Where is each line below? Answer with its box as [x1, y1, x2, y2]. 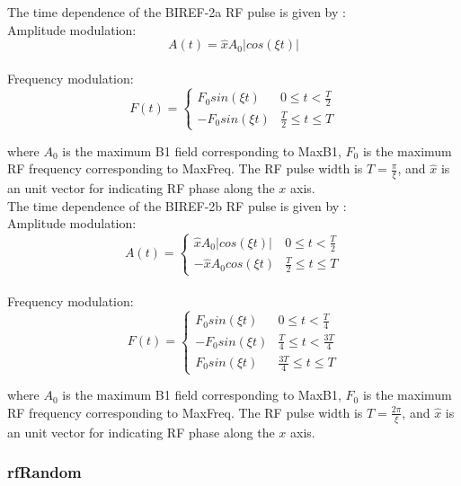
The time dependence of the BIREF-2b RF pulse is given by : [7, 196, 347, 215]
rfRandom [7, 461, 82, 483]
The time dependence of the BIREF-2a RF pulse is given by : [7, 3, 346, 21]
